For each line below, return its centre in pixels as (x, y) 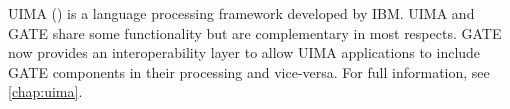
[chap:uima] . (45, 91)
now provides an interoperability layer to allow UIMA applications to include (244, 52)
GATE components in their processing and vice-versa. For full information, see (249, 71)
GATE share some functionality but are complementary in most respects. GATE (255, 32)
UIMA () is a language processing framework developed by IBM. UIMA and (241, 13)
